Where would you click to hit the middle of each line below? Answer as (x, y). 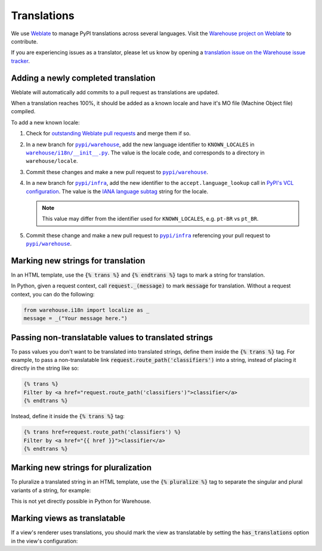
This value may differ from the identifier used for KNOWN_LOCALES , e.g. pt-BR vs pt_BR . (150, 219)
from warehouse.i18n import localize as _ (86, 310)
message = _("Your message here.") (75, 318)
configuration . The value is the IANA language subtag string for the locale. (117, 191)
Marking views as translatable (68, 519)
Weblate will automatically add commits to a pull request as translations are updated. (115, 92)
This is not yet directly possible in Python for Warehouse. (81, 502)
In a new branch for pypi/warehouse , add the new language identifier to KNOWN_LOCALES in (140, 144)
